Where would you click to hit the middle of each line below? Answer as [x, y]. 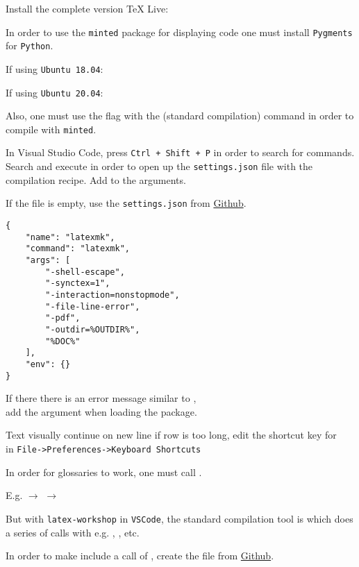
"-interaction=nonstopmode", [112, 295]
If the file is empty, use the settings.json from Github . [126, 203]
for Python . [30, 45]
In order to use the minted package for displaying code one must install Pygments [179, 32]
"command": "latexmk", [77, 249]
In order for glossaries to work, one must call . [104, 472]
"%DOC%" [63, 341]
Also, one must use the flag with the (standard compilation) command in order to [180, 116]
